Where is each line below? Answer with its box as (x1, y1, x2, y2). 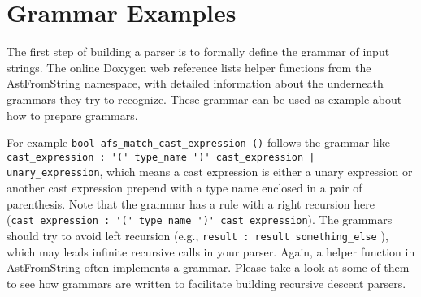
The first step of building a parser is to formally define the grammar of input (7, 43, 390, 60)
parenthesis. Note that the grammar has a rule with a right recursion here (7, 195, 375, 212)
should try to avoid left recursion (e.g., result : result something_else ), (7, 226, 388, 243)
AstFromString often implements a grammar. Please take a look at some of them (7, 259, 410, 276)
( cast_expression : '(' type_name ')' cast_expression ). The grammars (7, 211, 393, 228)
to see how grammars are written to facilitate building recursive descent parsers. (7, 274, 406, 291)
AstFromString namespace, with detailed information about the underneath (7, 75, 384, 92)
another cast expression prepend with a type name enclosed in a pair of (7, 179, 362, 196)
